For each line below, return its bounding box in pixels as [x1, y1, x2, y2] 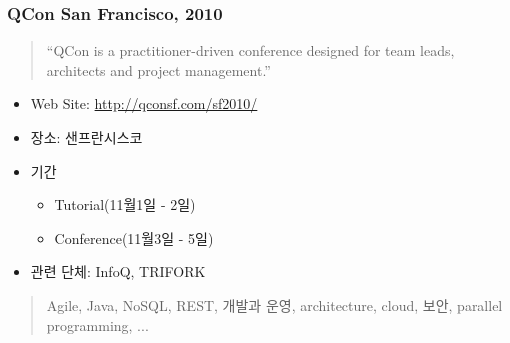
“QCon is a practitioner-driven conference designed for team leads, [46, 40, 455, 61]
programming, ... [46, 314, 149, 335]
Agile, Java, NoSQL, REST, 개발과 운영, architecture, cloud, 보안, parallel [46, 294, 503, 315]
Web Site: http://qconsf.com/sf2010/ [30, 93, 258, 114]
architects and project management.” [46, 59, 271, 80]
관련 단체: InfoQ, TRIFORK [30, 261, 206, 282]
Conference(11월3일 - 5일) [54, 227, 214, 248]
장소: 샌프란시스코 [30, 127, 143, 147]
